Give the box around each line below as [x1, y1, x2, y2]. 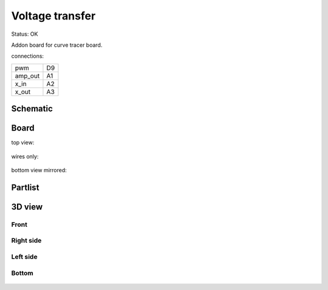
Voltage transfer [11, 9, 96, 22]
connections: [11, 52, 44, 60]
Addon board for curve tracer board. [11, 41, 103, 49]
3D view [11, 201, 43, 212]
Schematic [11, 104, 53, 114]
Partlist [11, 182, 39, 192]
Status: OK [11, 30, 38, 38]
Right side [11, 237, 42, 245]
